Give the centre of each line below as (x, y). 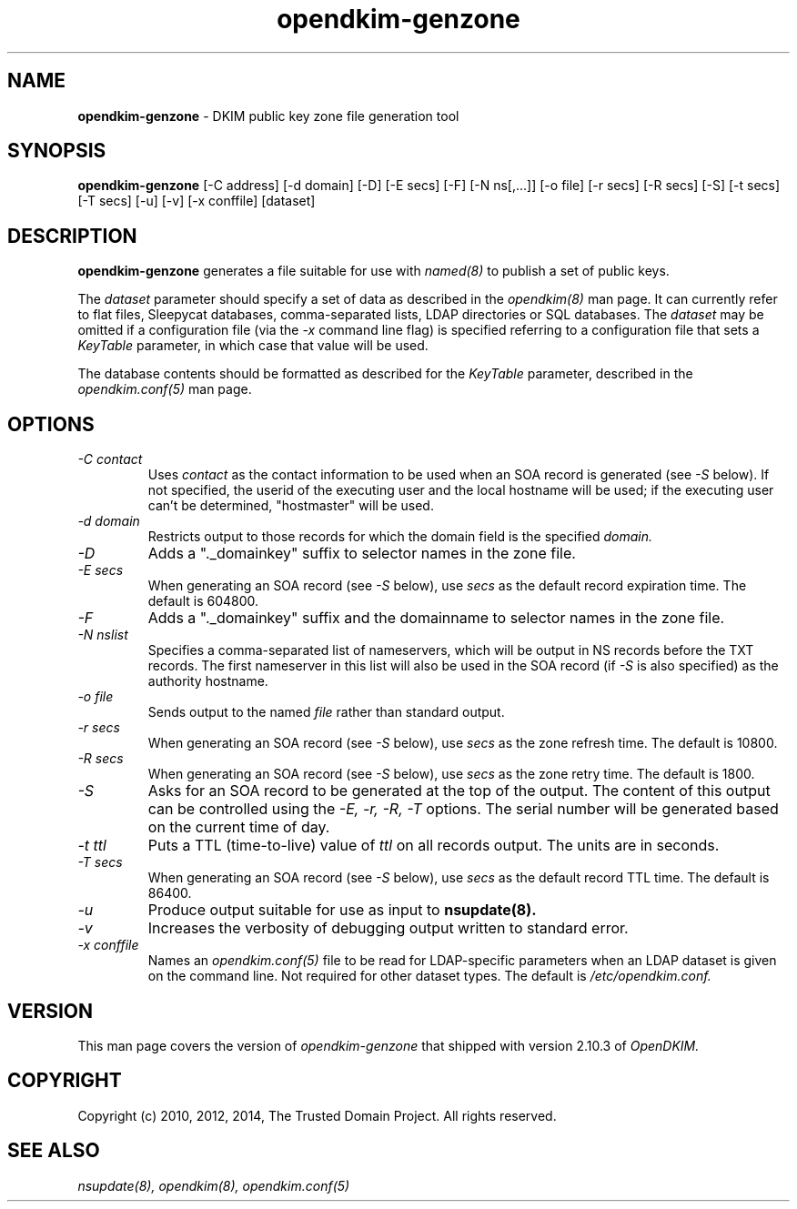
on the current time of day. (239, 827)
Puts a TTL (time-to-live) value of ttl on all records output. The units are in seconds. (434, 846)
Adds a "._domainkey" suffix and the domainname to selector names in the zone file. (436, 618)
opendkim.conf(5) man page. (165, 389)
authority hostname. (208, 681)
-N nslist (103, 635)
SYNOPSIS (57, 151)
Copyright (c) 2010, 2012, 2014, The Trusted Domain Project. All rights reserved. (317, 1115)
